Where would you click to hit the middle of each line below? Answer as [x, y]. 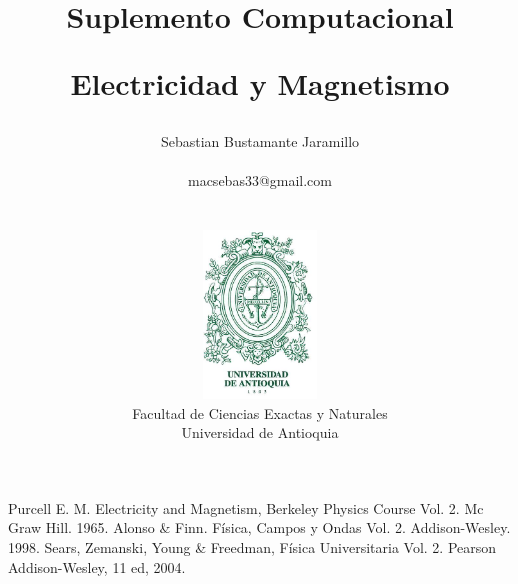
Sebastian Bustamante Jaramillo [260, 140]
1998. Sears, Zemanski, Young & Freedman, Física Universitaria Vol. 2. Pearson [252, 547]
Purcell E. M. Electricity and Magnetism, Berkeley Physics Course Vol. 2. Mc [246, 507]
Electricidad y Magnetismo [260, 83]
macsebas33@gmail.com [260, 179]
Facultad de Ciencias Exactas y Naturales [260, 412]
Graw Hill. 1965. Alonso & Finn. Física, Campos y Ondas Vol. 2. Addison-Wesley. [259, 527]
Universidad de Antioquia [260, 432]
